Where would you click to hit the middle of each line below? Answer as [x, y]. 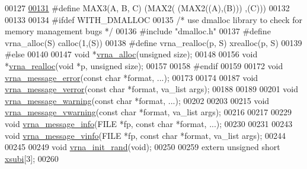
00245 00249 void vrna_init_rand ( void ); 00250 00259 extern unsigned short [143, 147]
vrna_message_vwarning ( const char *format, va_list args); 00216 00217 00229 [148, 112]
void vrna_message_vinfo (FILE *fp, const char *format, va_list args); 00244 [145, 135]
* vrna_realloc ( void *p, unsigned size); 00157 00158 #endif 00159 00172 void [144, 65]
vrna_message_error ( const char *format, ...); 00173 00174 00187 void [132, 77]
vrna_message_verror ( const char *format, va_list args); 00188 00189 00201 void [151, 89]
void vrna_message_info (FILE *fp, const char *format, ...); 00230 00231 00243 [149, 123]
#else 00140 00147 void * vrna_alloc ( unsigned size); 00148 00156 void [131, 54]
